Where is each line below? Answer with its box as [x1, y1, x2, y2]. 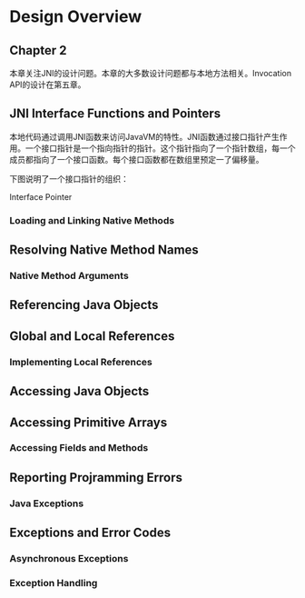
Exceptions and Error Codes [9, 525, 171, 541]
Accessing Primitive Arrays [9, 414, 168, 430]
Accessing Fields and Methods [9, 442, 149, 454]
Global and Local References [9, 328, 175, 344]
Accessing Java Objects [9, 384, 150, 399]
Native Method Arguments [9, 270, 129, 283]
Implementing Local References [9, 355, 152, 368]
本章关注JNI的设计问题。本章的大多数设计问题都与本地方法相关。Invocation [9, 68, 292, 78]
